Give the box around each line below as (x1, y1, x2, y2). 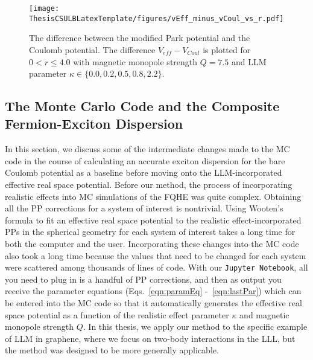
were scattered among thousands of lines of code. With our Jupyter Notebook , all (5, 261, 308, 274)
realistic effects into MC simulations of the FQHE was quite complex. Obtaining (5, 190, 302, 202)
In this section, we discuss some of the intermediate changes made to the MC (5, 143, 290, 155)
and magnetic (239, 308, 289, 321)
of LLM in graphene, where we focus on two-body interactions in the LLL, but (5, 332, 296, 344)
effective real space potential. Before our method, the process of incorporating (5, 178, 292, 191)
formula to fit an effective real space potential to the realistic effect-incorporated (5, 213, 302, 226)
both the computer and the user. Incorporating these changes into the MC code (5, 237, 299, 250)
